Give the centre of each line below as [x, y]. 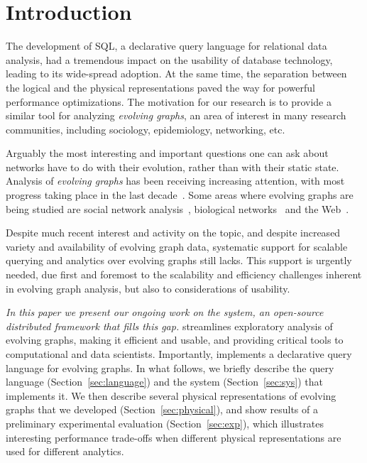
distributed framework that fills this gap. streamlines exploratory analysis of [169, 326]
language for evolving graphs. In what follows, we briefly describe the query [170, 367]
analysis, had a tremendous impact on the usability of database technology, [169, 59]
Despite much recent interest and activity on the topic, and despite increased [173, 233]
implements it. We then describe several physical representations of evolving [171, 395]
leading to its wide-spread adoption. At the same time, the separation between [176, 73]
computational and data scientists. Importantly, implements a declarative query [179, 354]
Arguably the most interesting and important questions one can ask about [167, 153]
